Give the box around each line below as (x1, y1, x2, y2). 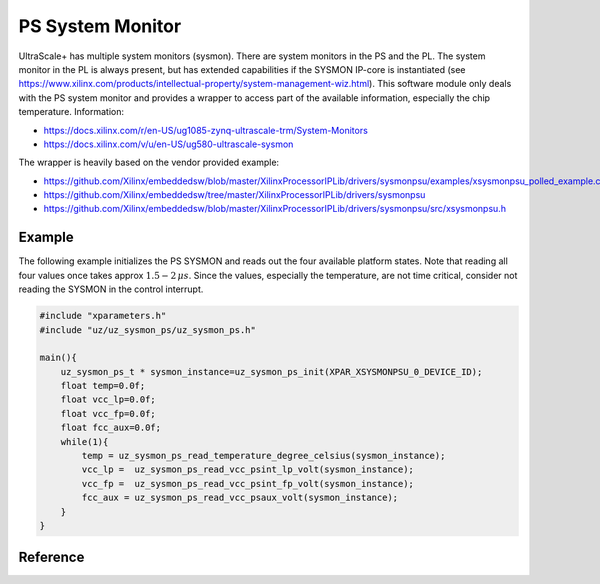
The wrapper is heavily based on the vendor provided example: (18, 156, 280, 169)
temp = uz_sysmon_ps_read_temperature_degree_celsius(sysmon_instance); (81, 450, 446, 462)
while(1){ (60, 436, 109, 447)
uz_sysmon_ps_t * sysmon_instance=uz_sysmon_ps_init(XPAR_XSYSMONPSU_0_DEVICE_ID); (60, 366, 483, 377)
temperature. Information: (18, 106, 125, 118)
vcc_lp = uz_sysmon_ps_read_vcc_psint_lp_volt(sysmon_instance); (81, 464, 415, 475)
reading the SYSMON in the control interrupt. (18, 283, 204, 295)
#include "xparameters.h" (39, 310, 167, 322)
